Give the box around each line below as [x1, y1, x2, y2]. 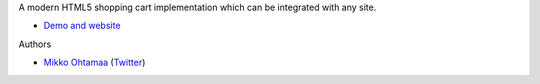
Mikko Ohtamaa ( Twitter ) [43, 56, 146, 69]
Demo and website [43, 20, 121, 32]
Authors [18, 38, 52, 50]
